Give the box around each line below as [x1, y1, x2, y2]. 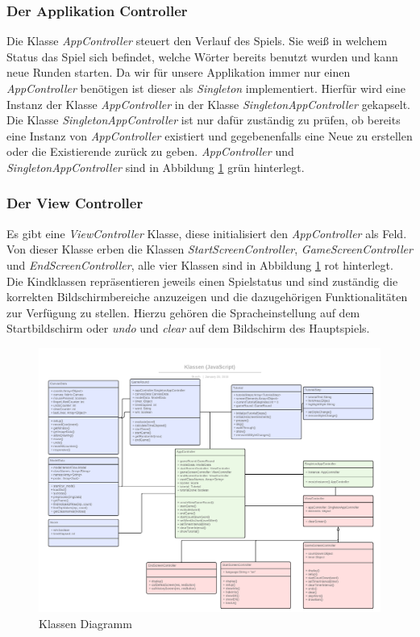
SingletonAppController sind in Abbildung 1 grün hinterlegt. [6, 158, 305, 175]
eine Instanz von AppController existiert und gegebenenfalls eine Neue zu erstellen [6, 127, 413, 144]
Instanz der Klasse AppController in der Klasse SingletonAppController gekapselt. [6, 95, 410, 112]
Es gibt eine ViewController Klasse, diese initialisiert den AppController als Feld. [6, 224, 407, 241]
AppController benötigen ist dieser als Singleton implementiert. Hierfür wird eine [6, 80, 405, 96]
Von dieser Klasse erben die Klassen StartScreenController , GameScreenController [6, 241, 413, 258]
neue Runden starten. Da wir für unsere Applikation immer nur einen [6, 64, 351, 81]
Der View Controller [6, 193, 143, 213]
